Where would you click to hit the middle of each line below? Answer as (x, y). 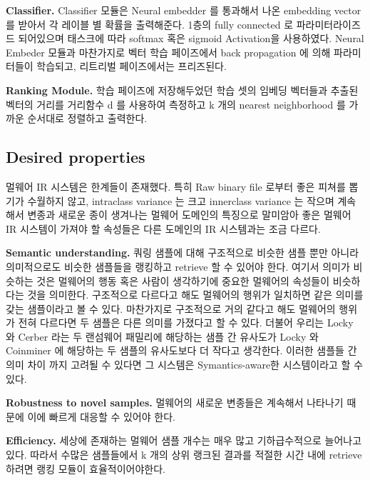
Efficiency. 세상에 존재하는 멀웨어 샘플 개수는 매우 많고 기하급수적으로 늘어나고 (184, 440)
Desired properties (76, 157)
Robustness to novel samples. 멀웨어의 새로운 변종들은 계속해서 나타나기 (175, 402)
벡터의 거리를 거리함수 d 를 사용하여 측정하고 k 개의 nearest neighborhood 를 (176, 104)
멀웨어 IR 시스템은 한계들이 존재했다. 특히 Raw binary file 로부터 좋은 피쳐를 (176, 186)
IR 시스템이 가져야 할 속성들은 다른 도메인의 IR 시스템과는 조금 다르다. (163, 228)
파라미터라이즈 (328, 24)
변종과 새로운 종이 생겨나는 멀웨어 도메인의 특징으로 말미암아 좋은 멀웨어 (189, 215)
